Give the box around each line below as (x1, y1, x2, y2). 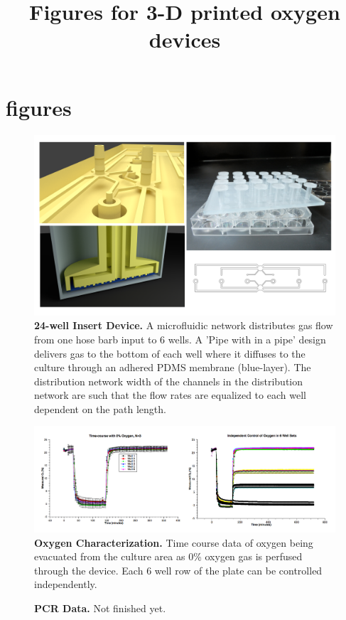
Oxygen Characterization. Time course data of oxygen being (34, 535, 313, 550)
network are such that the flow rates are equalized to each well (34, 387, 306, 402)
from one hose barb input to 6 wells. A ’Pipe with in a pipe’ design (34, 331, 326, 346)
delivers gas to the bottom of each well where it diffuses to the (34, 346, 306, 360)
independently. (34, 577, 97, 592)
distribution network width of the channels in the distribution (34, 373, 303, 388)
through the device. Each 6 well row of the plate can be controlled (34, 562, 323, 577)
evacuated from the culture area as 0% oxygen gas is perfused (34, 549, 303, 564)
